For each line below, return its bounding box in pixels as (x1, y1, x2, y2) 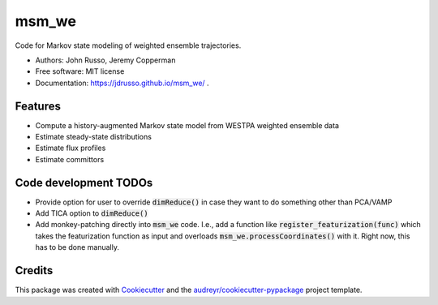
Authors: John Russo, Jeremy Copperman (35, 55, 176, 65)
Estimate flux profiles (35, 143, 106, 153)
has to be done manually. (35, 243, 119, 252)
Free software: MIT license (35, 67, 125, 76)
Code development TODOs (15, 175, 153, 190)
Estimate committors (35, 154, 105, 164)
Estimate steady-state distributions (35, 132, 152, 142)
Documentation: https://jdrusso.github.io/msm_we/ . (35, 78, 210, 88)
